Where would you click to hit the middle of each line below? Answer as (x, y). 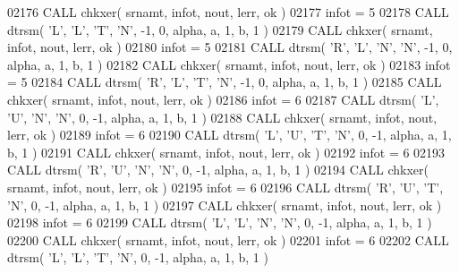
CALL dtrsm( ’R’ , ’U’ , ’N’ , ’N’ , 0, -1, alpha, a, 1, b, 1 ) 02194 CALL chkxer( (218, 170)
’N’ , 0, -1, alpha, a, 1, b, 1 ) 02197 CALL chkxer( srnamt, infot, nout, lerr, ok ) (225, 205)
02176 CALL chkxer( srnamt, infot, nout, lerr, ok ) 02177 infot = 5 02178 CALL (228, 12)
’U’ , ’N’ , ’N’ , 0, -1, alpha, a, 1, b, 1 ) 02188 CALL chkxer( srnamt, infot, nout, (222, 117)
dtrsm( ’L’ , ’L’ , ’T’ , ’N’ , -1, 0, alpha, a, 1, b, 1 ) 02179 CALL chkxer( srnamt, (220, 29)
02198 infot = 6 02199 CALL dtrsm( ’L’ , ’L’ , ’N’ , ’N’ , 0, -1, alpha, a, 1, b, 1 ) (220, 222)
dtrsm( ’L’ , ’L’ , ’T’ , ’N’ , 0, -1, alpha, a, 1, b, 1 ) (138, 257)
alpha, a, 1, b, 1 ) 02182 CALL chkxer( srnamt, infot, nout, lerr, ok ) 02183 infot (229, 64)
